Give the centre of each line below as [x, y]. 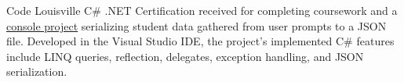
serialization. [37, 71]
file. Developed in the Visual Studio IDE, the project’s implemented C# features [200, 41]
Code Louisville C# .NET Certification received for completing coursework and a [202, 10]
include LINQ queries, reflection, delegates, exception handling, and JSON [185, 56]
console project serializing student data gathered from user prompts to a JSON [197, 25]
